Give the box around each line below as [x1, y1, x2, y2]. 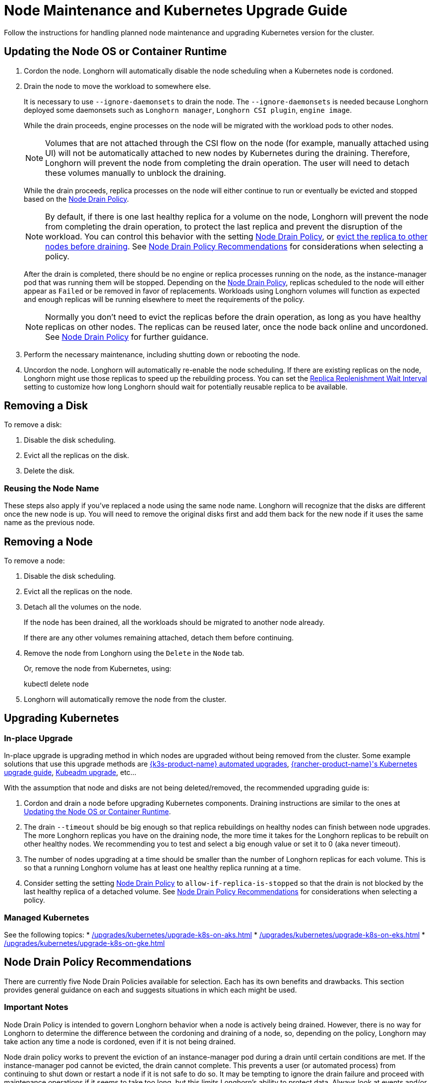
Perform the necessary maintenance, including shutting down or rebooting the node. [24, 350, 300, 359]
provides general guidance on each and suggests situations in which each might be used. [4, 985, 297, 994]
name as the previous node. [4, 518, 95, 527]
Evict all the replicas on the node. [24, 587, 132, 596]
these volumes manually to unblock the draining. [45, 167, 226, 178]
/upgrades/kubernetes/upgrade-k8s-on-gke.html [4, 939, 165, 947]
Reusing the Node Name [4, 483, 99, 493]
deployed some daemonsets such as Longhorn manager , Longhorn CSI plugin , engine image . [24, 105, 352, 114]
